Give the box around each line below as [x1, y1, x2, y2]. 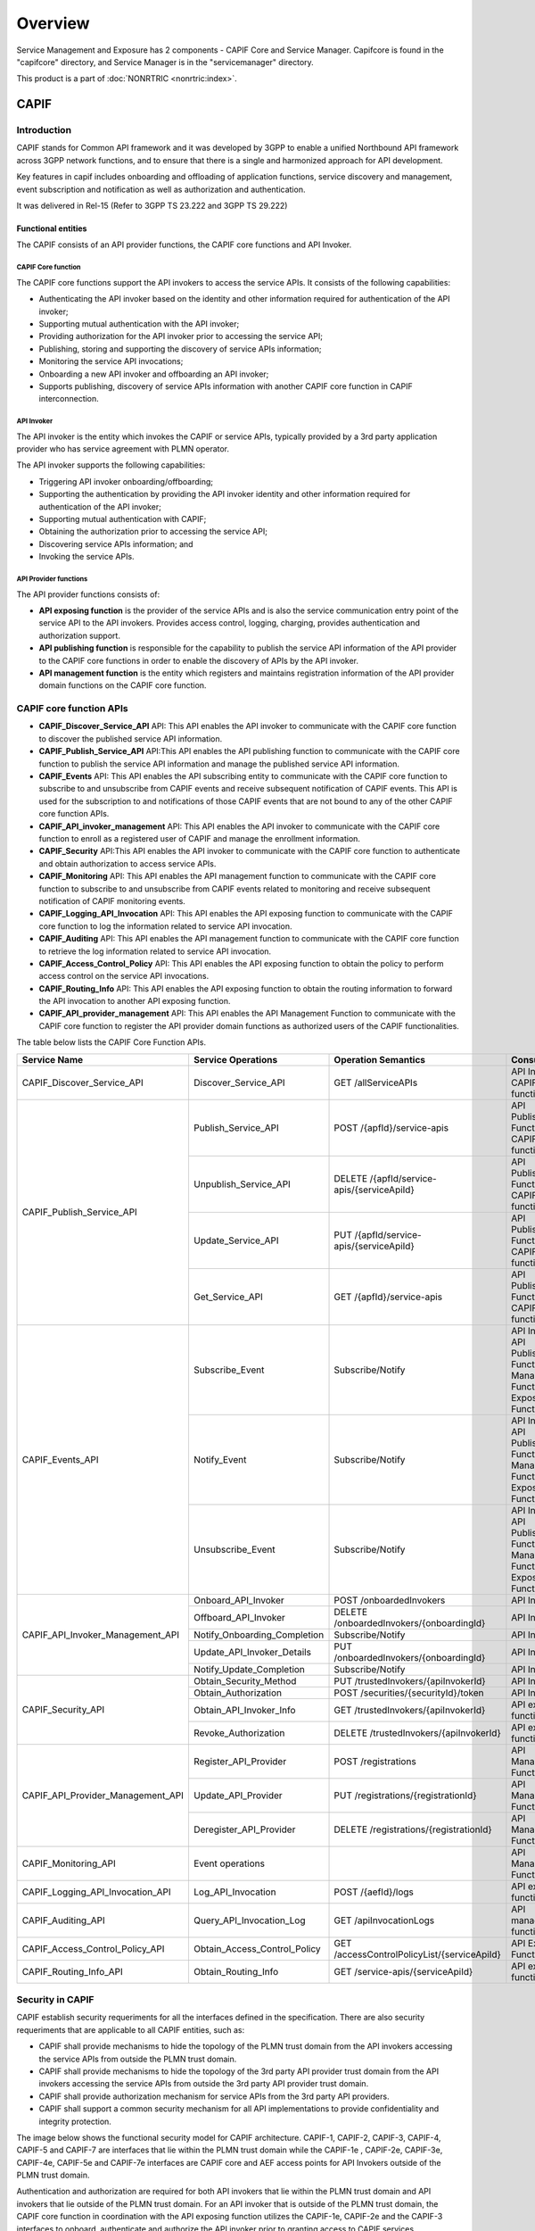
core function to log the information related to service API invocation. [38, 920, 293, 932]
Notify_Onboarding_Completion [193, 1629, 325, 1641]
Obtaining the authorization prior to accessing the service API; [38, 527, 267, 537]
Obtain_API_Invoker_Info [193, 1704, 296, 1716]
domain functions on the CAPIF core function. [38, 680, 207, 691]
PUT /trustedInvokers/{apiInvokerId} [333, 1674, 486, 1687]
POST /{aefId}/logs [333, 1886, 415, 1898]
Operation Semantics [333, 1053, 426, 1066]
